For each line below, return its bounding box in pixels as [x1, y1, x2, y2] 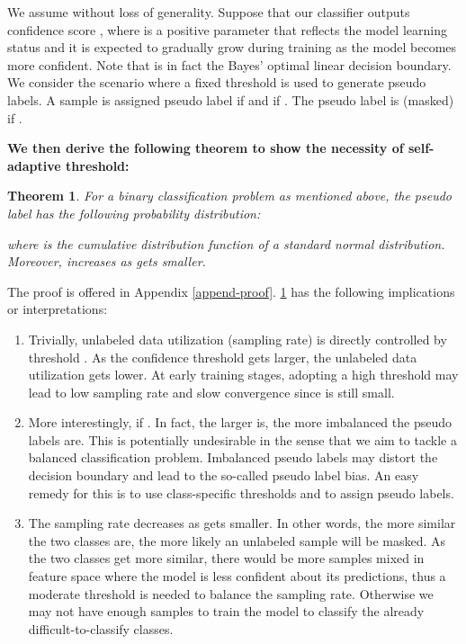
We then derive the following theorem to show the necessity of [7, 139, 404, 157]
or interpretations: [7, 300, 108, 318]
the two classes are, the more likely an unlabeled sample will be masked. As [28, 531, 446, 550]
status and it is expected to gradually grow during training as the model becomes [7, 38, 457, 57]
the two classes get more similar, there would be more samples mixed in [28, 549, 425, 568]
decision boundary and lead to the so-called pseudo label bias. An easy [28, 466, 419, 485]
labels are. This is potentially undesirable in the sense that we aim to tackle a [28, 430, 457, 449]
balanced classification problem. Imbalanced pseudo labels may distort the [28, 448, 438, 467]
